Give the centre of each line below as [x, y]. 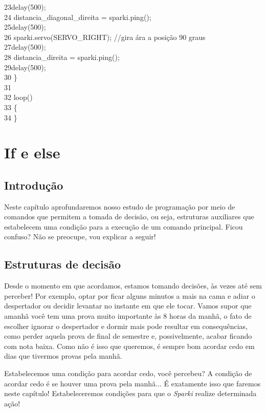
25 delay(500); [25, 27]
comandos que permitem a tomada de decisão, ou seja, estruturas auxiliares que [129, 217]
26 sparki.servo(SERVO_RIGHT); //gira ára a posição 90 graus [105, 37]
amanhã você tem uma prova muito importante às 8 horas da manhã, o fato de [128, 316]
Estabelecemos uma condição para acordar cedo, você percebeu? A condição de [128, 373]
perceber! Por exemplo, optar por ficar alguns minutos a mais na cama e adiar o [130, 295]
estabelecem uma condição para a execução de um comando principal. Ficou [124, 226]
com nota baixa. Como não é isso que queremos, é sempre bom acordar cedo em [129, 346]
